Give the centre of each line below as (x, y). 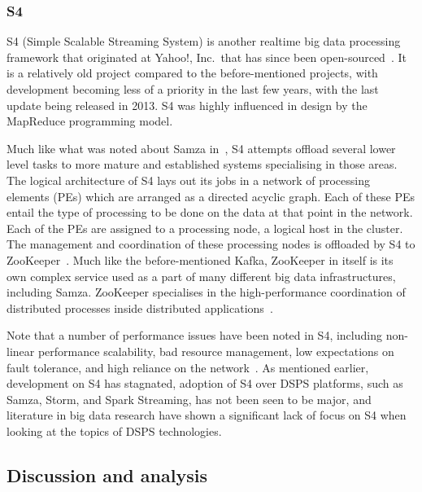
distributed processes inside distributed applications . (140, 307)
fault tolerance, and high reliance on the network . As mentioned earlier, (188, 367)
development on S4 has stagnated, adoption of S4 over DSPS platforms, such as (205, 383)
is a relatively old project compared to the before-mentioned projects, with (192, 73)
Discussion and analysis (107, 474)
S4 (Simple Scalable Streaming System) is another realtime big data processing (204, 41)
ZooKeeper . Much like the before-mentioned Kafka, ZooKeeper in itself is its (200, 259)
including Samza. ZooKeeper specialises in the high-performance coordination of (206, 292)
